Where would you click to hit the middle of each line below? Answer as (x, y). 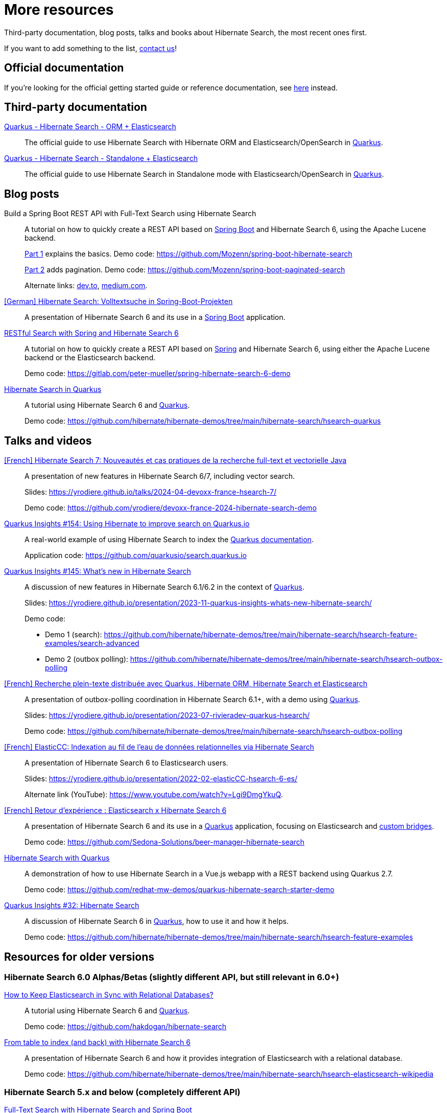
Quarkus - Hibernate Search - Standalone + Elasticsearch (101, 158)
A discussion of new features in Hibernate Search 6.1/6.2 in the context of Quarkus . (164, 587)
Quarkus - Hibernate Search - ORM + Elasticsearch (90, 127)
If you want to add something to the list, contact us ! (91, 48)
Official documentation (64, 68)
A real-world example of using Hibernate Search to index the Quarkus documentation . (169, 540)
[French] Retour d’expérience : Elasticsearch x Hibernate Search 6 (115, 810)
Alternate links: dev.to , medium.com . (86, 286)
